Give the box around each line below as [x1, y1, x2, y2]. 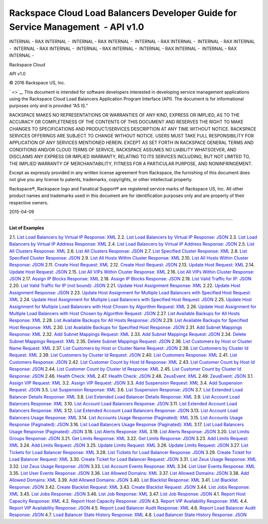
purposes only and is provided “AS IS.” [9, 103, 88, 109]
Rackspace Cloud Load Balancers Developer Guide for [9, 7, 237, 18]
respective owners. [9, 199, 49, 205]
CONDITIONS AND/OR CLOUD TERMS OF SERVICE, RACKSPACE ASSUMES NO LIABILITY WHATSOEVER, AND [9, 146, 237, 152]
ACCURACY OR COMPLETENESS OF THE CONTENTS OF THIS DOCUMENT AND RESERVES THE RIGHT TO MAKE [9, 119, 244, 125]
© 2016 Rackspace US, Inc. [9, 80, 66, 86]
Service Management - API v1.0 [9, 21, 144, 32]
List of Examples [9, 225, 44, 231]
